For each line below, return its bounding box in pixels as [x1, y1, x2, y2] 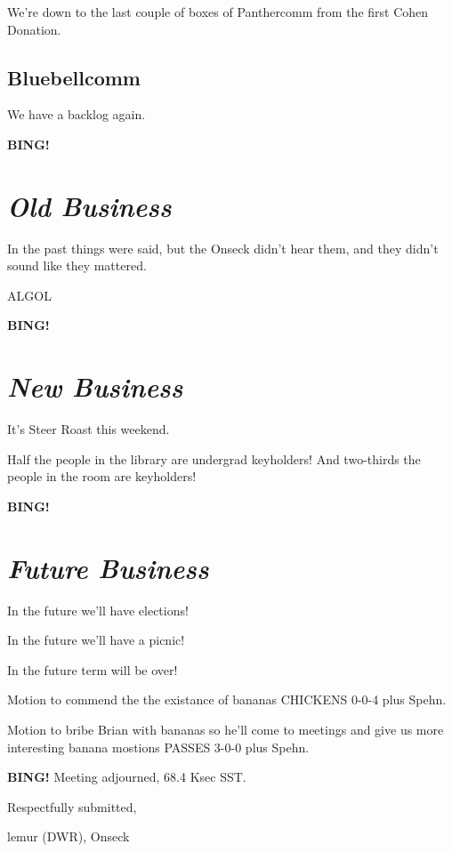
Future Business [7, 549, 209, 586]
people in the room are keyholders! [7, 467, 197, 486]
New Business [7, 368, 183, 406]
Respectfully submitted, [7, 797, 137, 816]
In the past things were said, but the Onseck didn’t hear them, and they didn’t [7, 238, 439, 257]
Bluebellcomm [7, 63, 141, 91]
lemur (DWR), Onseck [7, 827, 130, 846]
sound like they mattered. [7, 256, 147, 275]
